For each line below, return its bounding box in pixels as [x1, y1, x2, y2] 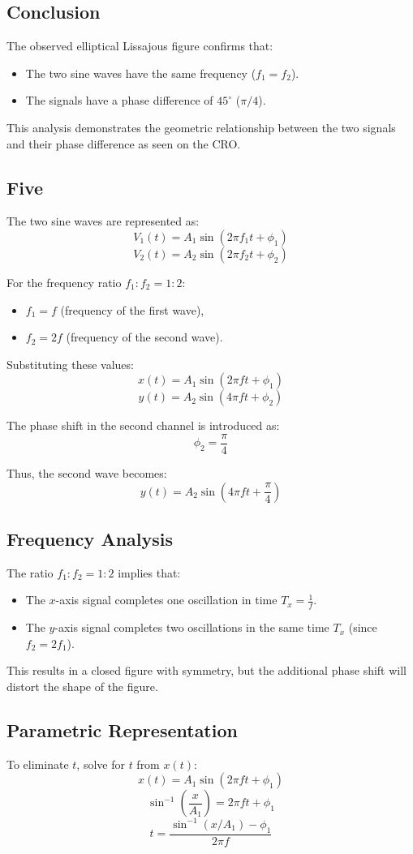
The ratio [6, 564, 54, 581]
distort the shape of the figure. [6, 678, 158, 694]
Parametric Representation [6, 717, 238, 742]
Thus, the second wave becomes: [6, 465, 167, 481]
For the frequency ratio [6, 273, 122, 290]
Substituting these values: [6, 355, 134, 372]
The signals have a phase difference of [25, 92, 213, 109]
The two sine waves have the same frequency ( [25, 64, 256, 81]
